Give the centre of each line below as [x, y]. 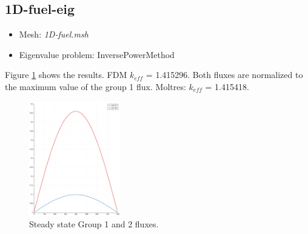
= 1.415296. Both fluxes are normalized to [224, 75]
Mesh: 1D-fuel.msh [54, 34]
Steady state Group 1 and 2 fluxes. [94, 224]
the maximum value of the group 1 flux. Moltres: [95, 86]
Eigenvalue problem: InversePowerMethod [97, 54]
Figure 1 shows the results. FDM [66, 75]
